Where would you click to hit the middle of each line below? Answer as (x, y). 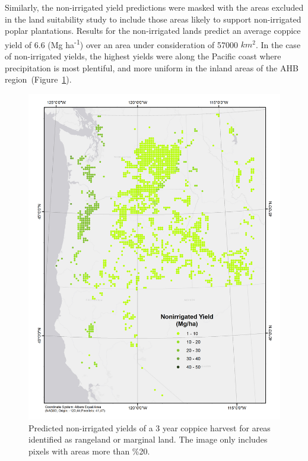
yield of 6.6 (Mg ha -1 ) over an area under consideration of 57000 (122, 43)
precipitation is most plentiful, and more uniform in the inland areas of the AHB (152, 67)
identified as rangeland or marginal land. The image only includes (148, 439)
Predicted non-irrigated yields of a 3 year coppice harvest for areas (150, 427)
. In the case (278, 44)
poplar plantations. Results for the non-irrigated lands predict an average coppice (153, 31)
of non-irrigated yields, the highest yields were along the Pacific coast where (143, 56)
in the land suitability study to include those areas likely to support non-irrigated (153, 19)
